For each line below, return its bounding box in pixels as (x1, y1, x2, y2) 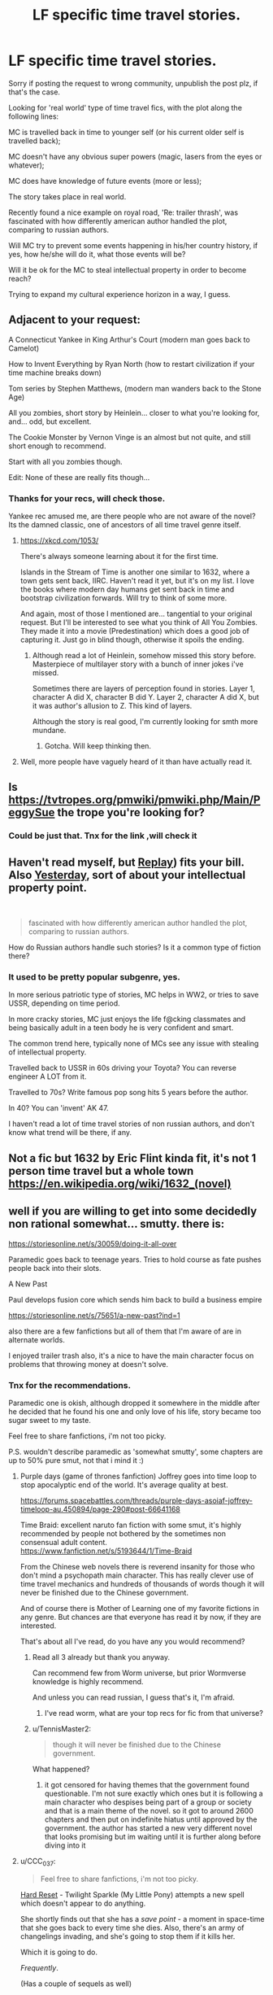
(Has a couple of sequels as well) (19, 1979, 132, 1988)
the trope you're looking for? (57, 805, 206, 819)
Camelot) (8, 343, 39, 353)
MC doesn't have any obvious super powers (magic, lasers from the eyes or (8, 151, 262, 161)
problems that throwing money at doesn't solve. (8, 1359, 169, 1369)
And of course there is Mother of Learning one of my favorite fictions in (19, 1603, 260, 1613)
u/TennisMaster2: (32, 1723, 92, 1734)
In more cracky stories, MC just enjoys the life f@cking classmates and (8, 1015, 246, 1024)
